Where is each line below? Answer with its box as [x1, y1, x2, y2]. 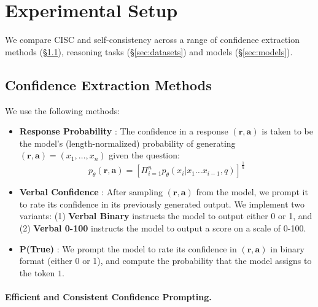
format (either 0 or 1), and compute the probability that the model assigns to [19, 254, 312, 267]
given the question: [109, 149, 180, 161]
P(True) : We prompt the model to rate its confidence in [19, 242, 237, 255]
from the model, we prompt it [196, 185, 308, 198]
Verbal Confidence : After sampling [19, 185, 163, 198]
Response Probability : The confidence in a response [19, 125, 228, 138]
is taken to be [262, 125, 313, 138]
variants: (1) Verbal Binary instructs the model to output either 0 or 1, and [19, 209, 312, 222]
